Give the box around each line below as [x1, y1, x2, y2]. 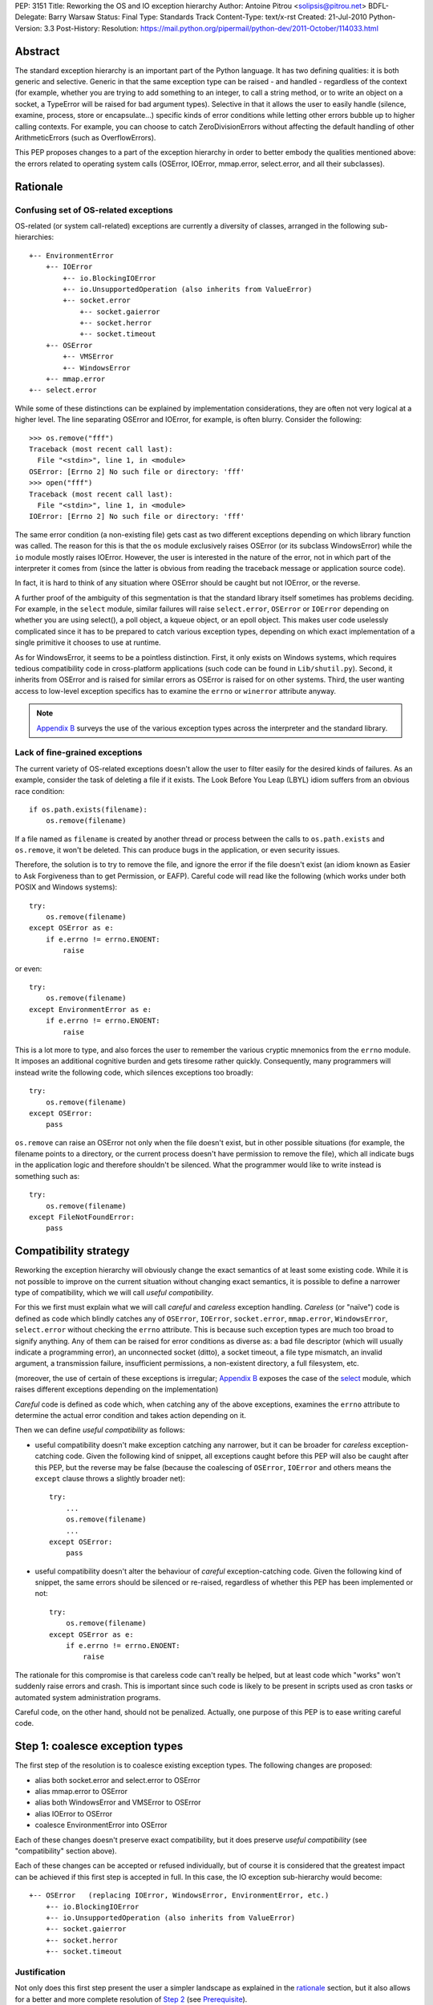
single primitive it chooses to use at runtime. [14, 638, 161, 647]
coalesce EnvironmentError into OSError [34, 1821, 168, 1830]
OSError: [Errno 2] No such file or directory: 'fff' [29, 467, 245, 476]
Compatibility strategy [14, 1244, 130, 1258]
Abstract [14, 44, 60, 58]
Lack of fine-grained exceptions [14, 747, 143, 758]
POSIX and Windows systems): [14, 882, 118, 892]
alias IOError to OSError [34, 1809, 112, 1818]
